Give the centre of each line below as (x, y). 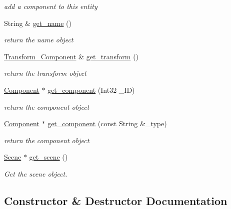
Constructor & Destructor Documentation (116, 200)
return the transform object (45, 73)
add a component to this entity (51, 6)
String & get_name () (38, 23)
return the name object (39, 40)
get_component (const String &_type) (107, 123)
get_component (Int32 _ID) (91, 90)
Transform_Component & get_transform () (71, 56)
